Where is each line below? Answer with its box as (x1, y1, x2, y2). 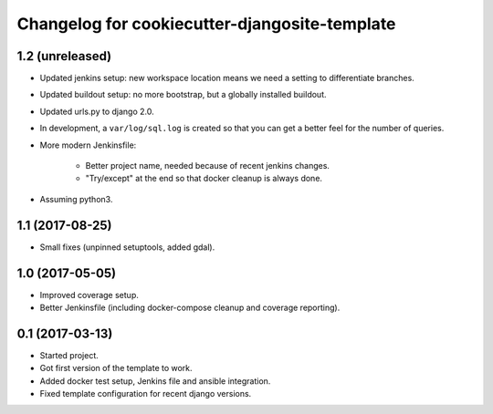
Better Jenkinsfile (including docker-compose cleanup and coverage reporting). (39, 302, 341, 313)
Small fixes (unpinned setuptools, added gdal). (39, 242, 215, 253)
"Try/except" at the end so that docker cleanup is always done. (85, 173, 323, 184)
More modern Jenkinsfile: (39, 140, 137, 150)
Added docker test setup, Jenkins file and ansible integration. (39, 375, 271, 387)
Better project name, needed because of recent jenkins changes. (85, 160, 330, 171)
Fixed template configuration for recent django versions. (39, 388, 252, 399)
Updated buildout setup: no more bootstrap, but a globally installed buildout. (39, 89, 328, 100)
